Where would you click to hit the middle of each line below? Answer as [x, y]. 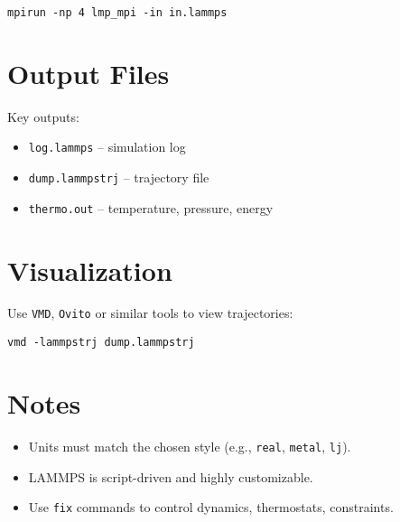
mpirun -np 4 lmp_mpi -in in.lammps [117, 13]
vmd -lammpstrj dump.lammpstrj [101, 343]
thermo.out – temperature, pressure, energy [151, 207]
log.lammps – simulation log [107, 147]
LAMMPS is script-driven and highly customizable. [171, 476]
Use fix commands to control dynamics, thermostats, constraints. [211, 507]
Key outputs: [43, 116]
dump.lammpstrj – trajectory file [119, 177]
